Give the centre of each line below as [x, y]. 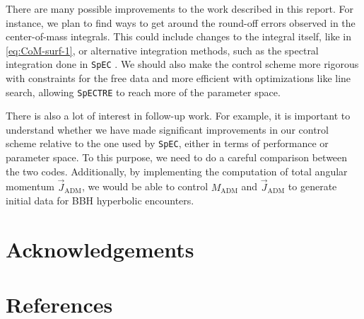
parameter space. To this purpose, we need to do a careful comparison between [177, 157]
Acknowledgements [100, 249]
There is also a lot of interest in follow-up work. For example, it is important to [178, 116]
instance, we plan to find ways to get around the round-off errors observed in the [181, 22]
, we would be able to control [145, 186]
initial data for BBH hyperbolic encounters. [100, 201]
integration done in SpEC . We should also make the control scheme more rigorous [182, 64]
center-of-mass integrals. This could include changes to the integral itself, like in [178, 36]
